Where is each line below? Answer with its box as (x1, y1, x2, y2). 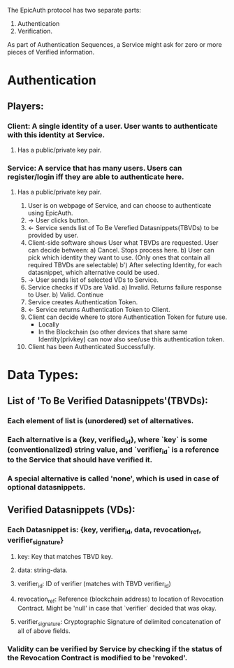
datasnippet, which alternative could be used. (27, 269, 159, 277)
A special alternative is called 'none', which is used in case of (7, 474, 219, 483)
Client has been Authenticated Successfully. (27, 343, 156, 351)
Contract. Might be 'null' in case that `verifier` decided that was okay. (17, 604, 217, 612)
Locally (38, 320, 59, 329)
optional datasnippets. (7, 483, 86, 492)
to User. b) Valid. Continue (27, 290, 103, 299)
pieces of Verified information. (7, 48, 95, 56)
